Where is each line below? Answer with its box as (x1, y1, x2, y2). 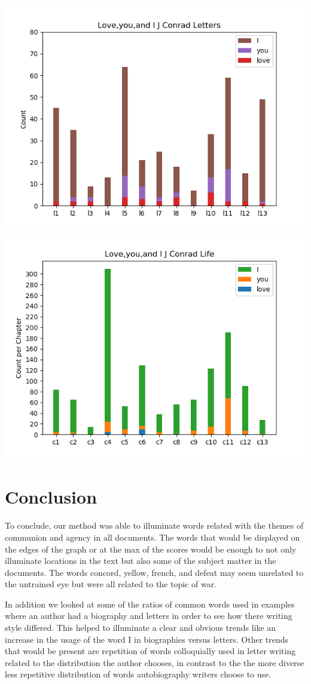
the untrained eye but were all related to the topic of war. (5, 578, 217, 590)
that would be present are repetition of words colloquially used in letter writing (5, 645, 296, 657)
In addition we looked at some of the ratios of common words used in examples (5, 597, 295, 610)
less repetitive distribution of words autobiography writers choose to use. (5, 668, 272, 680)
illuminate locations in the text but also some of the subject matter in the (5, 554, 276, 567)
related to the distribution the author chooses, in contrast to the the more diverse (5, 656, 304, 668)
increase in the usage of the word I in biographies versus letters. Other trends (5, 633, 289, 645)
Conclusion (5, 484, 97, 509)
